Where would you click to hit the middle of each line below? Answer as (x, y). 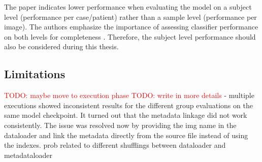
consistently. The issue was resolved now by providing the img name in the (120, 125)
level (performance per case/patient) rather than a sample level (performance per (130, 17)
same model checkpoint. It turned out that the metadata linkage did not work (126, 115)
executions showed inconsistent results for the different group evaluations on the (128, 105)
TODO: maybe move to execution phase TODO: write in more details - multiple (129, 95)
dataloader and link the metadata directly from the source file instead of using (126, 135)
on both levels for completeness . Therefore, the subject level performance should (130, 36)
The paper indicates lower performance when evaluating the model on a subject (128, 7)
